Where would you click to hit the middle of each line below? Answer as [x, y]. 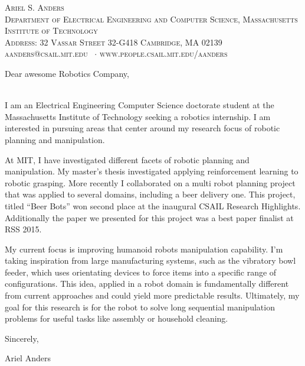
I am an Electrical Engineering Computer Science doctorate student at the [140, 105]
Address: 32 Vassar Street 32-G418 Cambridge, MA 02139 [114, 42]
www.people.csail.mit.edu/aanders [163, 54]
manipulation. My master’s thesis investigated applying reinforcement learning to [152, 171]
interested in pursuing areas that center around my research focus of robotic [142, 128]
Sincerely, [22, 338]
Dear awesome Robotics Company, [67, 73]
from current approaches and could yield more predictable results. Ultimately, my [152, 295]
